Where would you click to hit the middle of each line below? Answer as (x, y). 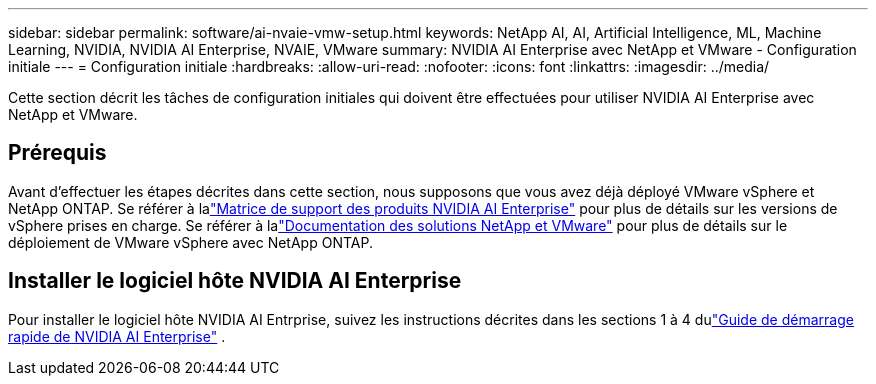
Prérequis (57, 153)
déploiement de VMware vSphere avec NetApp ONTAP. (190, 242)
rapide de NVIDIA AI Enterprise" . (117, 336)
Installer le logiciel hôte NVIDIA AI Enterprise (235, 281)
